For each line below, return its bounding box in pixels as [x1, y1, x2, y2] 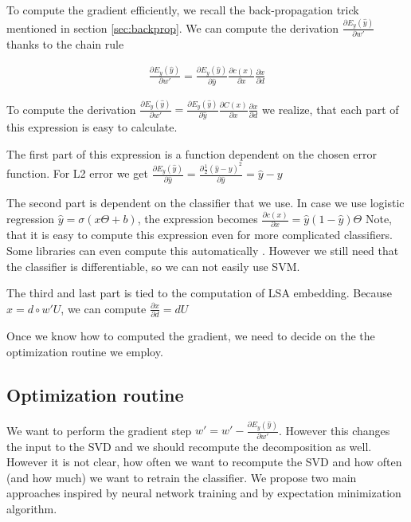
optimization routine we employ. [6, 343, 163, 359]
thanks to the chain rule [6, 35, 124, 52]
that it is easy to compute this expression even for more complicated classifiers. [6, 226, 393, 243]
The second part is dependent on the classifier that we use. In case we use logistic [6, 194, 405, 211]
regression [6, 210, 55, 227]
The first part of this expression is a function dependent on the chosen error [6, 145, 378, 162]
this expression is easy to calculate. [6, 119, 178, 135]
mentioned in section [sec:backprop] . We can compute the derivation [6, 19, 339, 36]
